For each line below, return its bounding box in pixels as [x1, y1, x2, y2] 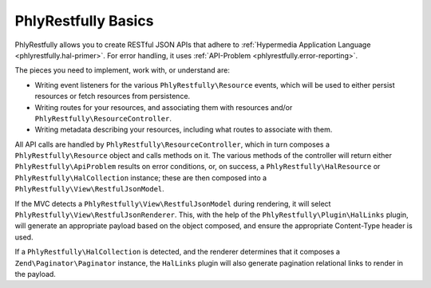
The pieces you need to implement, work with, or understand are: [14, 65, 231, 75]
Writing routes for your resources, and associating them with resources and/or [34, 102, 293, 112]
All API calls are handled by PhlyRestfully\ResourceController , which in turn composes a [14, 140, 330, 149]
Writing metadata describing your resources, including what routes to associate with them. [34, 124, 333, 135]
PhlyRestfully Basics [14, 12, 154, 30]
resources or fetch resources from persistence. [34, 92, 191, 101]
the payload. [14, 269, 56, 278]
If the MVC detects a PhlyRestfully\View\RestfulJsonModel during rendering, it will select [14, 199, 331, 208]
